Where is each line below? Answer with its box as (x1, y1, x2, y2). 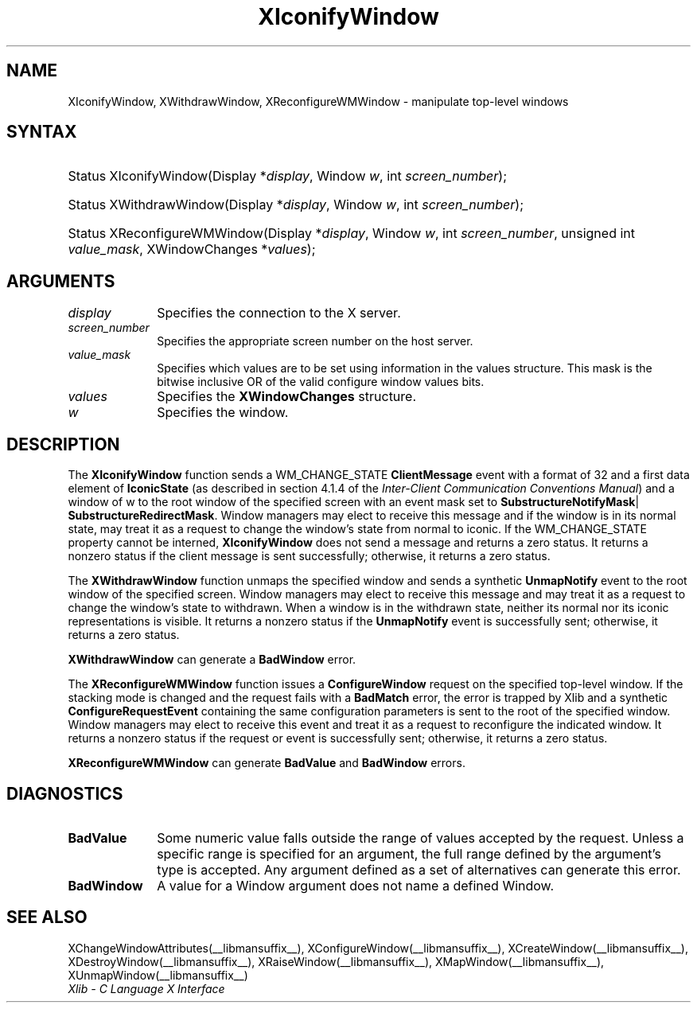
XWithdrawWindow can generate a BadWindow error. (68, 653, 356, 667)
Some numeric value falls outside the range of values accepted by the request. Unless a (157, 829, 684, 846)
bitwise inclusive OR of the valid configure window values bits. (157, 375, 485, 389)
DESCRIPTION (6, 434, 120, 454)
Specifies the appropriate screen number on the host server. (157, 334, 473, 349)
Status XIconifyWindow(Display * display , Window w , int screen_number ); (68, 168, 507, 185)
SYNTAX (6, 122, 77, 142)
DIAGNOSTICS (6, 783, 123, 804)
